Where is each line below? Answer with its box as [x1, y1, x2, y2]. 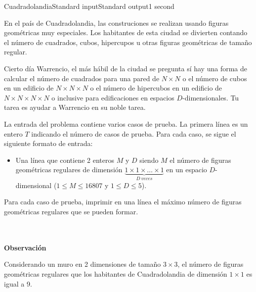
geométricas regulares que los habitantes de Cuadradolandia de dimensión [4, 268, 227, 279]
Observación [4, 242, 46, 252]
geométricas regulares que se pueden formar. [4, 206, 138, 216]
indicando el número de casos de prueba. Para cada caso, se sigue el [31, 128, 236, 139]
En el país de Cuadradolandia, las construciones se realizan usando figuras [4, 17, 229, 28]
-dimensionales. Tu [182, 92, 239, 102]
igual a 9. [4, 278, 32, 289]
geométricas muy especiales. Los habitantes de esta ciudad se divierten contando [4, 27, 248, 38]
